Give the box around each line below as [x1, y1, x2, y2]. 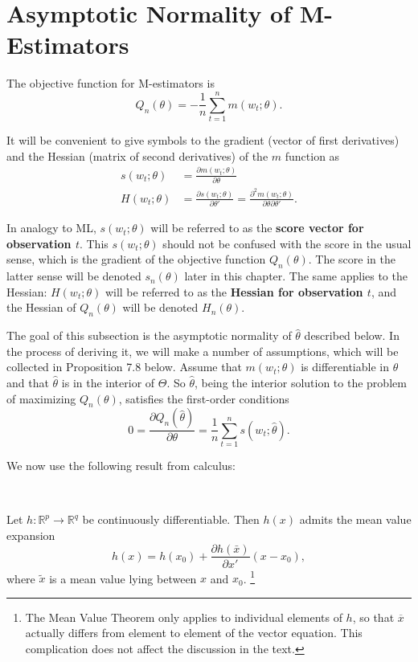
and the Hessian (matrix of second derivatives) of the [6, 147, 268, 164]
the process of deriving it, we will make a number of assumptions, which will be [6, 342, 399, 359]
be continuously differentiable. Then [82, 511, 260, 528]
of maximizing [6, 390, 76, 407]
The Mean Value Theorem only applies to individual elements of [25, 608, 342, 625]
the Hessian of [6, 299, 76, 316]
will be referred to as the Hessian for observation [104, 283, 363, 300]
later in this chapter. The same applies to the [184, 268, 408, 284]
